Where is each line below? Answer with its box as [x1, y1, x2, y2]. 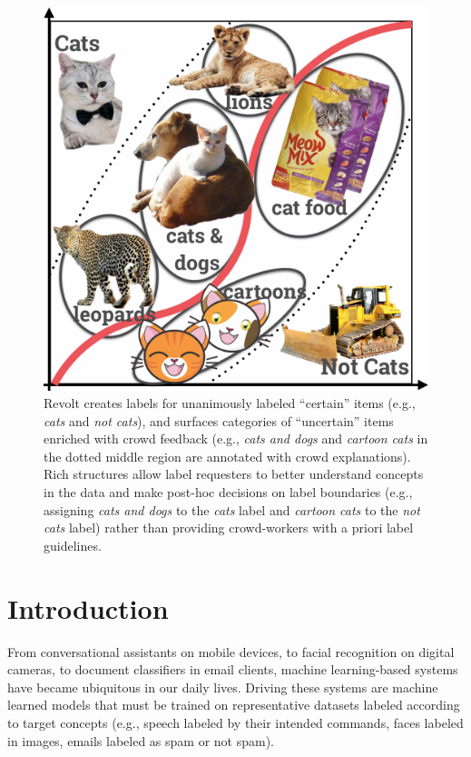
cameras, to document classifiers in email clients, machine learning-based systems [7, 660, 458, 679]
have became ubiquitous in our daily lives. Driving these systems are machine [7, 677, 438, 696]
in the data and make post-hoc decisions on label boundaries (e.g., [44, 483, 413, 502]
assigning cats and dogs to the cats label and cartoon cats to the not [44, 500, 420, 519]
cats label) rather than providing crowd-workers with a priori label [44, 518, 414, 537]
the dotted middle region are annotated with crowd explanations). [44, 446, 411, 465]
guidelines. [44, 535, 102, 554]
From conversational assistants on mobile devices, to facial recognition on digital [7, 642, 455, 661]
